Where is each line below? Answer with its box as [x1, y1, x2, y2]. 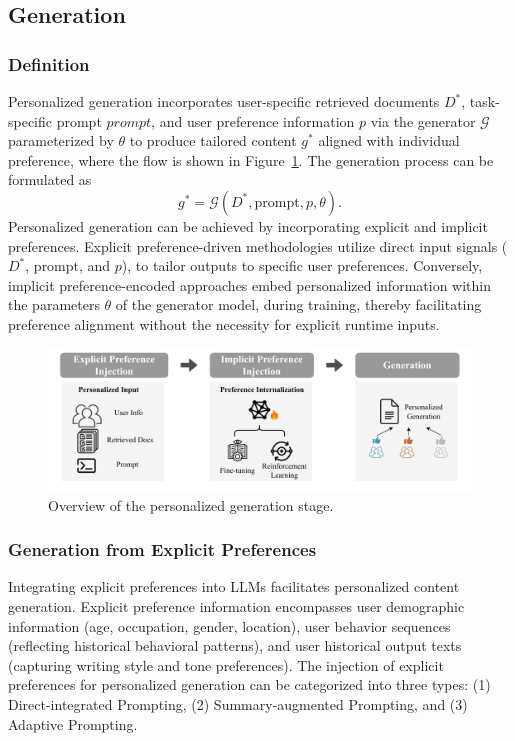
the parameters [8, 294, 100, 315]
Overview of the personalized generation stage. [48, 494, 334, 515]
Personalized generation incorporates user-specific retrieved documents [8, 91, 440, 111]
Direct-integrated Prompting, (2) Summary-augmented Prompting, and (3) [8, 693, 468, 714]
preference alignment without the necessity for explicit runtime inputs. [8, 313, 440, 334]
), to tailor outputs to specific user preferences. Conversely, [121, 255, 483, 276]
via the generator [370, 110, 476, 131]
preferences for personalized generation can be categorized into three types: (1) [8, 674, 491, 695]
